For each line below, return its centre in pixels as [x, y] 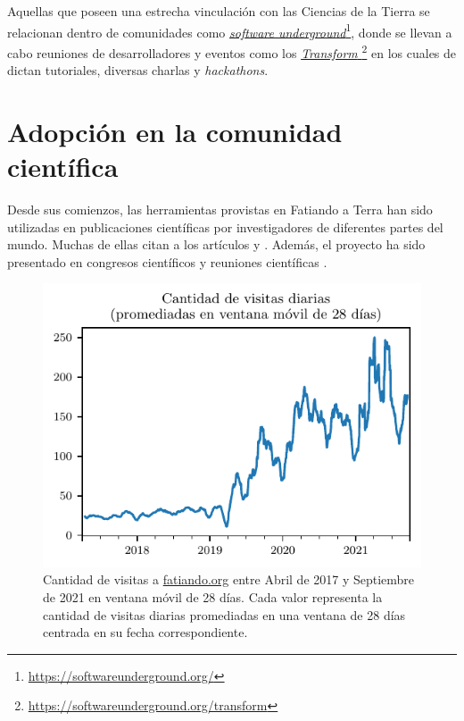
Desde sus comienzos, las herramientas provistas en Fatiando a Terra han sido [220, 209]
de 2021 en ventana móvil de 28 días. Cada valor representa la [213, 596]
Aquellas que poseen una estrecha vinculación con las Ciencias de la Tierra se [219, 11]
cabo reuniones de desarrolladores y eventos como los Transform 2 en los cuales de [232, 51]
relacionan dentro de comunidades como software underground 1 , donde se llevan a [230, 30]
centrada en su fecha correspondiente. [145, 632]
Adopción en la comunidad [175, 131]
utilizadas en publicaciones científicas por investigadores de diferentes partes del [225, 226]
